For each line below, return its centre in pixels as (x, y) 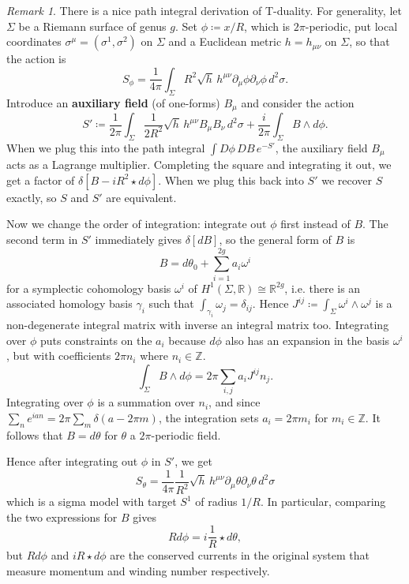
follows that (35, 434)
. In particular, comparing (323, 502)
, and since (235, 402)
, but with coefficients (59, 356)
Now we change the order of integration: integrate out (137, 224)
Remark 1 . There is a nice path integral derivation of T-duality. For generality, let (204, 10)
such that (171, 303)
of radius (216, 502)
